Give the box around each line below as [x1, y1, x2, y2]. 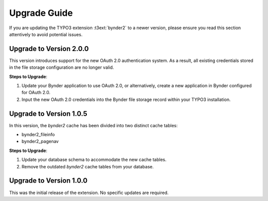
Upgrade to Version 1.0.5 [9, 109, 88, 118]
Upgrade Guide [9, 7, 73, 18]
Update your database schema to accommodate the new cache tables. [21, 156, 167, 163]
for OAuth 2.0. [21, 90, 51, 96]
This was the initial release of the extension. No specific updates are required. [9, 190, 169, 196]
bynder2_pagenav [21, 139, 59, 145]
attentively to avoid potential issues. [9, 31, 83, 37]
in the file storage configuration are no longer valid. [9, 64, 114, 70]
